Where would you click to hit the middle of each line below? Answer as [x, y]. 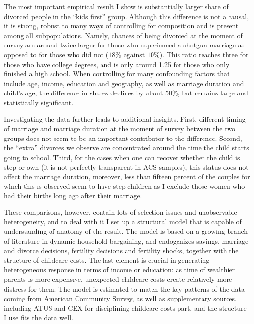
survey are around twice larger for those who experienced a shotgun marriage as [124, 45]
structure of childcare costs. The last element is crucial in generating [107, 260]
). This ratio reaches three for [204, 54]
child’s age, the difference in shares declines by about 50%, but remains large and [126, 93]
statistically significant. [39, 102]
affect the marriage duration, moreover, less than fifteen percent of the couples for [127, 176]
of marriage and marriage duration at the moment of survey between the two [120, 128]
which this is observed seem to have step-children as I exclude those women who [125, 186]
